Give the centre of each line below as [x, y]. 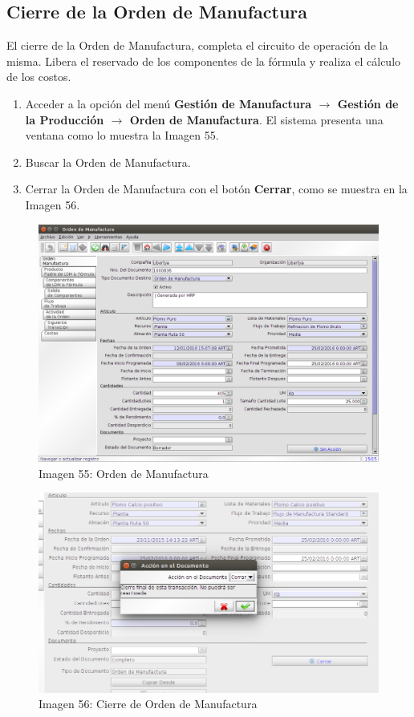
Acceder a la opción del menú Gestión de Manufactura [168, 103]
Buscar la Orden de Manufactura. [108, 162]
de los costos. [39, 77]
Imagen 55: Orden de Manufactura [124, 473]
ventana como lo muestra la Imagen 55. [122, 135]
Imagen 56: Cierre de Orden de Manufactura [148, 704]
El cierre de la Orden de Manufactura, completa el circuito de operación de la [197, 45]
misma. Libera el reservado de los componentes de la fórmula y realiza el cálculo [204, 61]
